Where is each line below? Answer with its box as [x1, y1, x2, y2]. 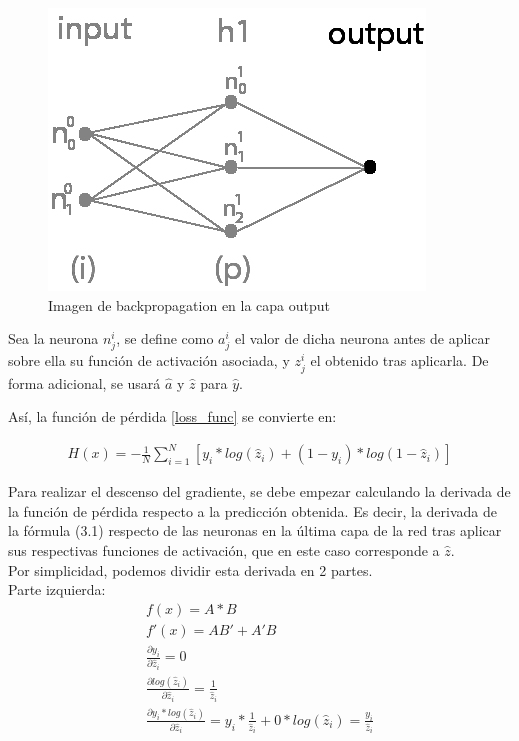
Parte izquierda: [8, 579, 106, 600]
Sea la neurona [8, 328, 99, 349]
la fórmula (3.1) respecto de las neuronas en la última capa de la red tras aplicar [8, 520, 502, 541]
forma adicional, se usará [8, 372, 161, 393]
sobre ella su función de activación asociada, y [8, 350, 290, 371]
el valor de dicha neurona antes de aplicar [235, 328, 490, 349]
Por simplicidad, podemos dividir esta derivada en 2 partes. [8, 559, 373, 580]
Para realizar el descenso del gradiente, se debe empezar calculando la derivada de [8, 481, 511, 502]
